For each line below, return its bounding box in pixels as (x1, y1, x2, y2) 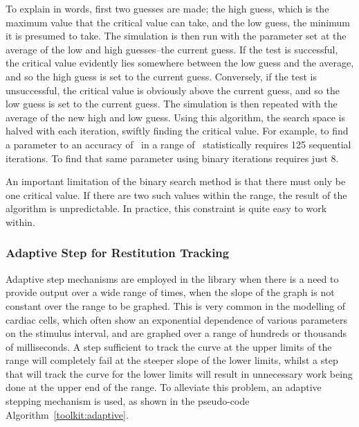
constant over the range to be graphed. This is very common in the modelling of (6, 298, 346, 313)
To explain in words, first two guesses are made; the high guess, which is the (6, 1, 329, 15)
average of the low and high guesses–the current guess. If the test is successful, (6, 42, 338, 56)
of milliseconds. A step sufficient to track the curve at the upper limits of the (6, 339, 332, 354)
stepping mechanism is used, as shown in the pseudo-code (6, 394, 250, 408)
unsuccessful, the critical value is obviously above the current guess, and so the (6, 82, 340, 97)
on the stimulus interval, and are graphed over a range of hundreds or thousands (6, 326, 347, 340)
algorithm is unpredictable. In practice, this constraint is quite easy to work (6, 201, 327, 216)
